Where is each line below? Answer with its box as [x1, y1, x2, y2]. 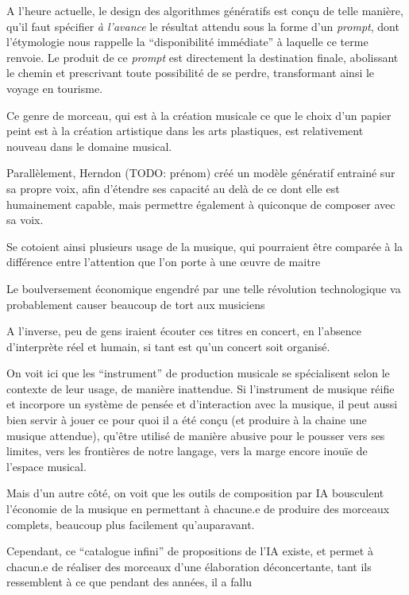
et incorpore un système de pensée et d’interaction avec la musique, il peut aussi [6, 396, 398, 412]
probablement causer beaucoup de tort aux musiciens [6, 296, 265, 312]
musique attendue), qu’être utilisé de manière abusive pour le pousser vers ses [6, 427, 385, 443]
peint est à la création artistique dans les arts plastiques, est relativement [6, 122, 364, 139]
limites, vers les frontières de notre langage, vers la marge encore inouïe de [6, 442, 368, 459]
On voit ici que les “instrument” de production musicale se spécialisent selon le [6, 365, 390, 381]
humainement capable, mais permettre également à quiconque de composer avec [6, 195, 395, 212]
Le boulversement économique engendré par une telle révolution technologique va [6, 280, 401, 296]
